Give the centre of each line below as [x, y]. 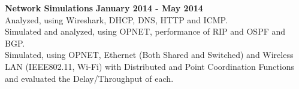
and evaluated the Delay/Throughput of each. [89, 78]
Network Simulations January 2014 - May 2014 [104, 8]
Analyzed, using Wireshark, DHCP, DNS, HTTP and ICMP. [116, 19]
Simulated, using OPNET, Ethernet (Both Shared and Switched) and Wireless [149, 55]
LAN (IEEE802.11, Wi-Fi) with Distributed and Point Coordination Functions [149, 66]
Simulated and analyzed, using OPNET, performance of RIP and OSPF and [145, 31]
